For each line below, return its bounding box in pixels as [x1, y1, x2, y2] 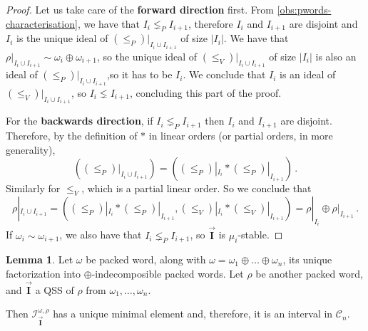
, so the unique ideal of [96, 48, 198, 63]
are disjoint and [289, 16, 358, 31]
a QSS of [35, 282, 74, 297]
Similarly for [6, 181, 61, 196]
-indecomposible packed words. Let [91, 266, 244, 280]
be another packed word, [255, 266, 363, 280]
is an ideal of [280, 67, 336, 82]
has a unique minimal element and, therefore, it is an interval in [53, 306, 333, 321]
